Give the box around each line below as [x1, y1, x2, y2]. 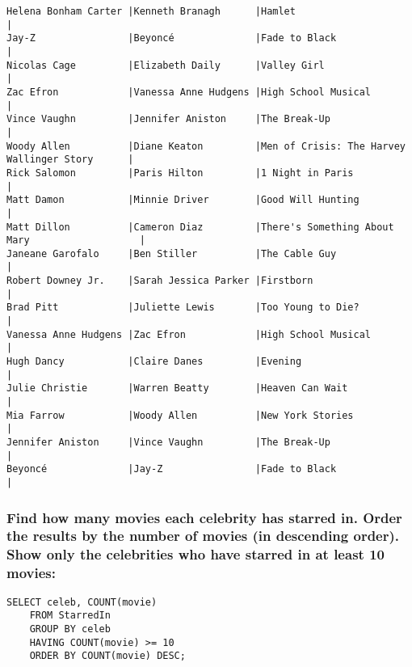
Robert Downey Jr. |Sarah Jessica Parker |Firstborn [6, 275, 313, 287]
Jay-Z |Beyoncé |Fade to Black [6, 32, 337, 44]
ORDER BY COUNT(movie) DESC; [29, 650, 186, 662]
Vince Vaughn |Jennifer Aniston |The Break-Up [6, 113, 330, 125]
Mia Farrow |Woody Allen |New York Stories [6, 409, 354, 421]
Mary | [6, 234, 145, 247]
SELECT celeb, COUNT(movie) [6, 596, 158, 608]
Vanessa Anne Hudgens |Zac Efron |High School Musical [6, 328, 372, 340]
